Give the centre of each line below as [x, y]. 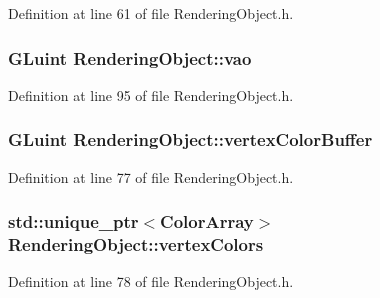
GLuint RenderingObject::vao [130, 57]
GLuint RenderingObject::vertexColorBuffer [190, 139]
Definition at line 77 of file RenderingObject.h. [151, 176]
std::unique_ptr [73, 221]
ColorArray [207, 221]
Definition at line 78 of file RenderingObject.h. [151, 281]
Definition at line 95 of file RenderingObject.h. [151, 94]
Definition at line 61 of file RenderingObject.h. [151, 13]
